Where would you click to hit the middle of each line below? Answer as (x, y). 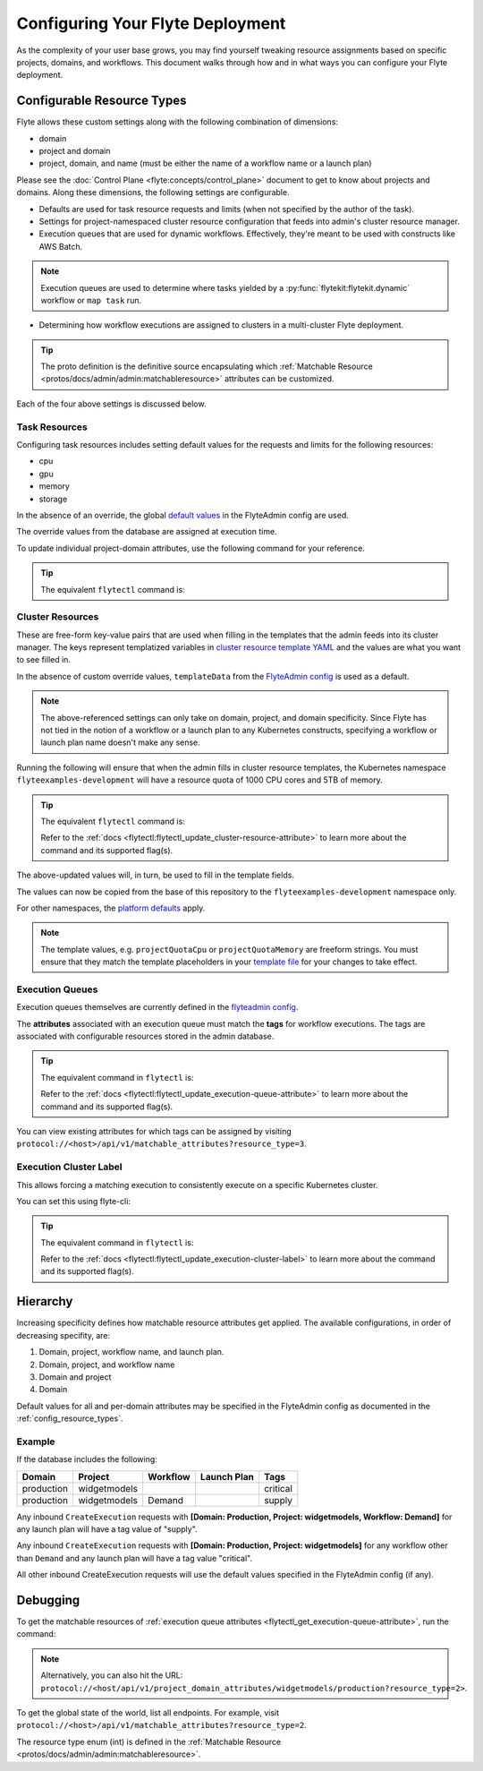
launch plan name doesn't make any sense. (120, 742)
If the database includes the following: (87, 1459)
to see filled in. (44, 660)
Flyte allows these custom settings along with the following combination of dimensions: (178, 122)
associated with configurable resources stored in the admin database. (145, 1036)
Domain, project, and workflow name (107, 1365)
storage (53, 499)
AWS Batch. (61, 246)
